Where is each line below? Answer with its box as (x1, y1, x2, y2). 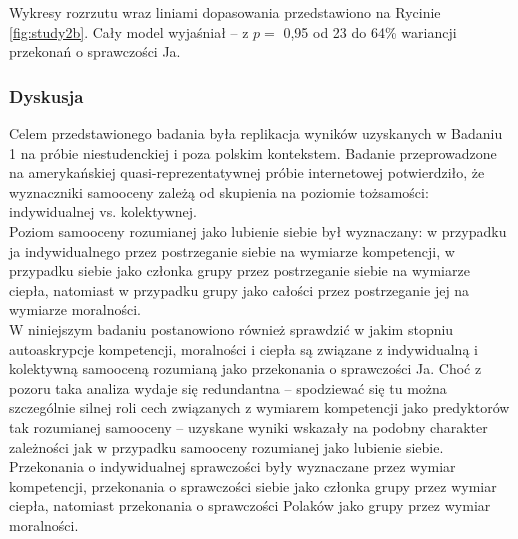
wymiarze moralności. (9, 299, 141, 320)
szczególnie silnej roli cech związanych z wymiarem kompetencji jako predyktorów (9, 397, 510, 418)
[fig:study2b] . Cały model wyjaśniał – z (9, 21, 249, 42)
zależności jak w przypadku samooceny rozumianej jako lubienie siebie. (9, 436, 444, 457)
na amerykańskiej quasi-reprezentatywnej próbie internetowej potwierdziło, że (9, 162, 485, 183)
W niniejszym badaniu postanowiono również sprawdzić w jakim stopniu (9, 318, 454, 339)
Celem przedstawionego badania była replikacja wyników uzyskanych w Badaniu (9, 123, 503, 143)
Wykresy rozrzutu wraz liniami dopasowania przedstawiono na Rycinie (9, 2, 441, 22)
